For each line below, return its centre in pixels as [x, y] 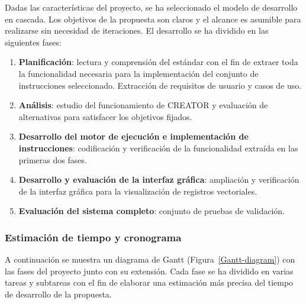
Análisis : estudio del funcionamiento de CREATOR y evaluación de [143, 105]
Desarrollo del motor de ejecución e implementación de [133, 136]
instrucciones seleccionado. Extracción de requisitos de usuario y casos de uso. [160, 85]
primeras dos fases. [53, 159]
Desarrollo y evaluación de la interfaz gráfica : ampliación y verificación [159, 180]
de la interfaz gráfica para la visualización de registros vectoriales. [138, 191]
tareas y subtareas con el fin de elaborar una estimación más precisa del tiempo [149, 282]
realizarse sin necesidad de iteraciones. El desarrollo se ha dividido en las [137, 30]
